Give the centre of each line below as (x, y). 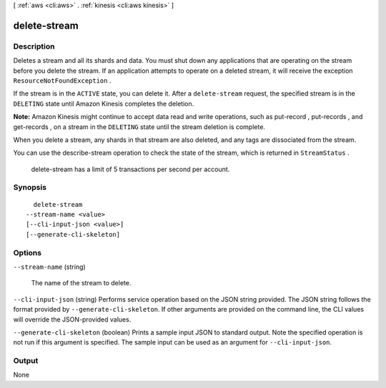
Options (28, 252)
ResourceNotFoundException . (62, 80)
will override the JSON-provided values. (72, 319)
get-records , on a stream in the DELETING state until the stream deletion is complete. (139, 127)
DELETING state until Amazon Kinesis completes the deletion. (104, 103)
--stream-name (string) (49, 267)
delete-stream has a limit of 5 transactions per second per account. (130, 169)
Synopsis (30, 188)
